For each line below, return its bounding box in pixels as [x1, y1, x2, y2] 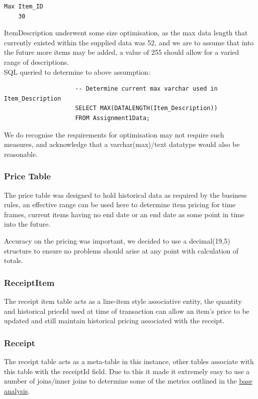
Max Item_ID [4, 3, 43, 10]
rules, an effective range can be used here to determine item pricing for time [4, 199, 236, 210]
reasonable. [4, 148, 38, 159]
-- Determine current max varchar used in [75, 85, 218, 93]
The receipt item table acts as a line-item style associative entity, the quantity [4, 295, 242, 306]
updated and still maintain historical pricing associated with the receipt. [4, 315, 225, 326]
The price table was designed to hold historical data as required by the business [4, 189, 247, 200]
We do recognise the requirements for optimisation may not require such [4, 129, 224, 139]
